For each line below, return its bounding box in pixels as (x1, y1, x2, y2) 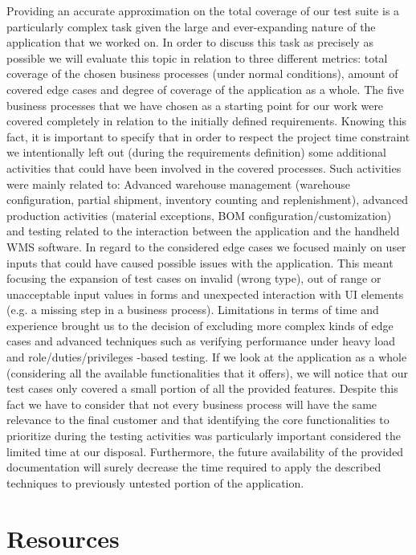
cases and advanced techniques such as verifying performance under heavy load (6, 333, 395, 349)
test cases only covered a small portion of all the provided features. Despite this (6, 380, 398, 397)
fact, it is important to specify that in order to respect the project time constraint (6, 128, 410, 145)
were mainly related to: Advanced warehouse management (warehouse (6, 175, 351, 192)
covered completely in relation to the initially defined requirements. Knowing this (6, 112, 407, 129)
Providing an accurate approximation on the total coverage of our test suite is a (6, 2, 400, 18)
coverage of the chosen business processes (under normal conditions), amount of (6, 65, 398, 82)
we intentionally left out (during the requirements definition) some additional (6, 144, 386, 161)
